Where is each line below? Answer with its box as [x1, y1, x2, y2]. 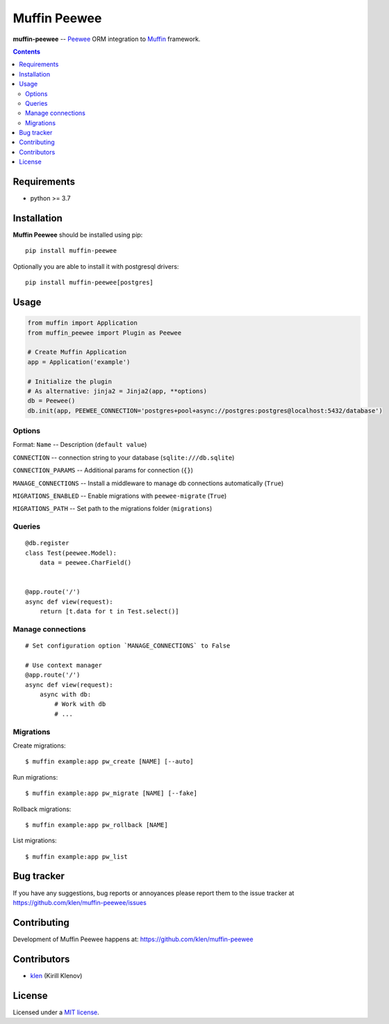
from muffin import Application [27, 319, 138, 327]
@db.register [25, 539, 69, 547]
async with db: [39, 691, 92, 699]
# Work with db [54, 700, 106, 708]
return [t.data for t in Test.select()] [39, 608, 180, 615]
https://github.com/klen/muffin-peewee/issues [13, 898, 147, 906]
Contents [13, 47, 41, 56]
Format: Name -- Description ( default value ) [13, 441, 147, 449]
